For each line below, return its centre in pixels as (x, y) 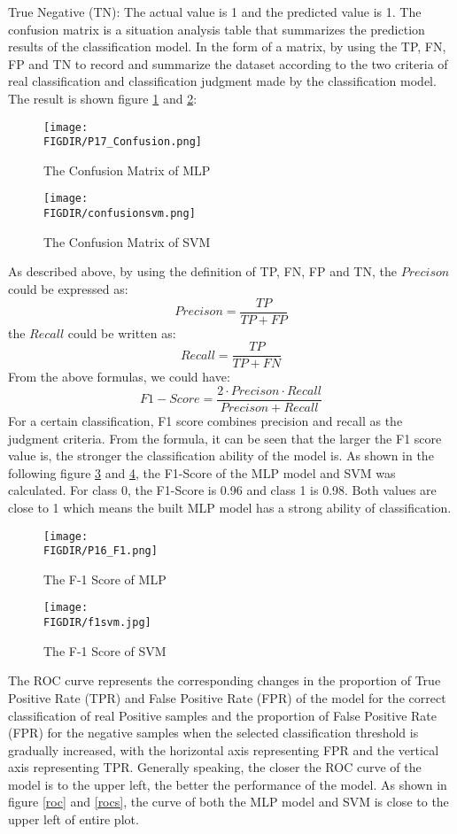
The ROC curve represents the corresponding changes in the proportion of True (225, 680)
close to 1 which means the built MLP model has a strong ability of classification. (230, 507)
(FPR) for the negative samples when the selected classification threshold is (213, 733)
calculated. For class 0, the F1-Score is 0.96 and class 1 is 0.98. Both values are (222, 490)
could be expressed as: (68, 288)
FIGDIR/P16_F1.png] (101, 551)
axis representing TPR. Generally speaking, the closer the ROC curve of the (215, 767)
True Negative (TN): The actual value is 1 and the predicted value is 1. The (215, 12)
